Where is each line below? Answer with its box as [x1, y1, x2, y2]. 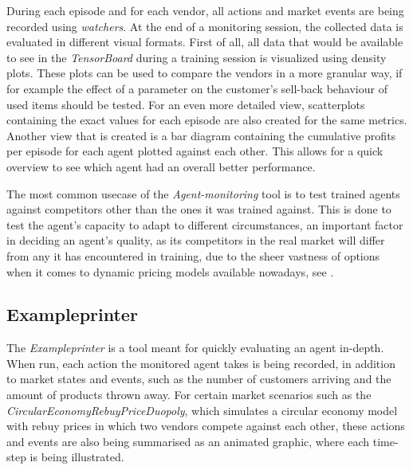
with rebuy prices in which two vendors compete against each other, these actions [6, 417, 405, 434]
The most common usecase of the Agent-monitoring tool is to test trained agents [6, 185, 400, 202]
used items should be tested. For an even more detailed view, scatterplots [6, 96, 365, 112]
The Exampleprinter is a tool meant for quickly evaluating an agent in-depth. [6, 339, 384, 356]
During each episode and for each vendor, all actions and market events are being [6, 2, 404, 18]
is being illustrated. [29, 448, 124, 465]
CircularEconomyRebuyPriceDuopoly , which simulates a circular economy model [6, 401, 398, 418]
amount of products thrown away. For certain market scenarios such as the [6, 386, 372, 403]
